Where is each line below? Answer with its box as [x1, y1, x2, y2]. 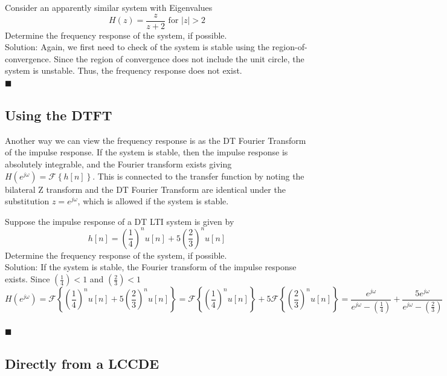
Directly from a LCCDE [5, 354, 159, 373]
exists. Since [5, 273, 50, 285]
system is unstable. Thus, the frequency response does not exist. [5, 64, 242, 77]
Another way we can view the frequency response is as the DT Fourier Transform [5, 134, 306, 146]
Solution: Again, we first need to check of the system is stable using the [5, 41, 269, 53]
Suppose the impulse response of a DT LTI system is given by [5, 215, 234, 227]
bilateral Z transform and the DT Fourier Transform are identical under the [5, 183, 286, 195]
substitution [5, 195, 50, 207]
